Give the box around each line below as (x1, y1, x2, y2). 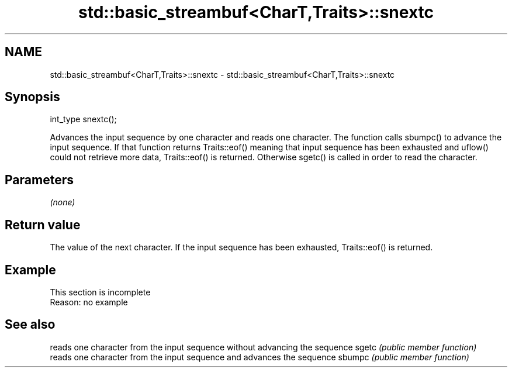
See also (5, 317, 56, 332)
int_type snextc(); (50, 114, 117, 125)
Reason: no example (50, 297, 128, 307)
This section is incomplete (50, 287, 151, 297)
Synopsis (5, 89, 60, 105)
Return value (5, 217, 81, 232)
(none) (50, 197, 75, 208)
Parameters (5, 172, 74, 187)
